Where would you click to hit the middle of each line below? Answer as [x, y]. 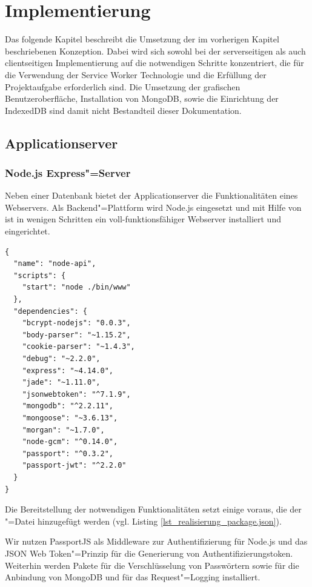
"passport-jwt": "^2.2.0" [74, 466]
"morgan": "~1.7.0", [63, 430]
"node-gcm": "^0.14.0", [70, 442]
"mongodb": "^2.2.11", [68, 406]
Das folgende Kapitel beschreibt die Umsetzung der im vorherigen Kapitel [142, 39]
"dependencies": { [51, 311]
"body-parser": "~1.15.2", [76, 335]
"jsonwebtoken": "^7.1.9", [76, 394]
